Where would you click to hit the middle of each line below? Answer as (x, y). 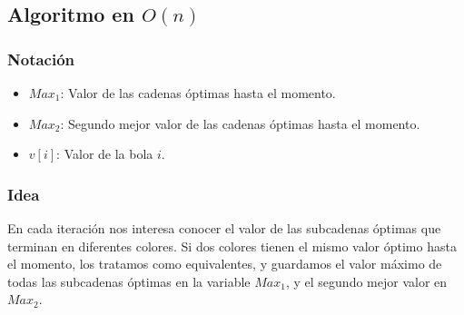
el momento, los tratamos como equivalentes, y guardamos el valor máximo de (225, 264)
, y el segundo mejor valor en (366, 281)
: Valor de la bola (105, 154)
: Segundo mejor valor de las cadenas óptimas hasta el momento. (240, 123)
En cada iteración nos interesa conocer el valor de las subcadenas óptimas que (224, 228)
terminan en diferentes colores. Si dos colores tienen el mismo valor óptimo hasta (232, 246)
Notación (41, 59)
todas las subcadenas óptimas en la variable (129, 281)
